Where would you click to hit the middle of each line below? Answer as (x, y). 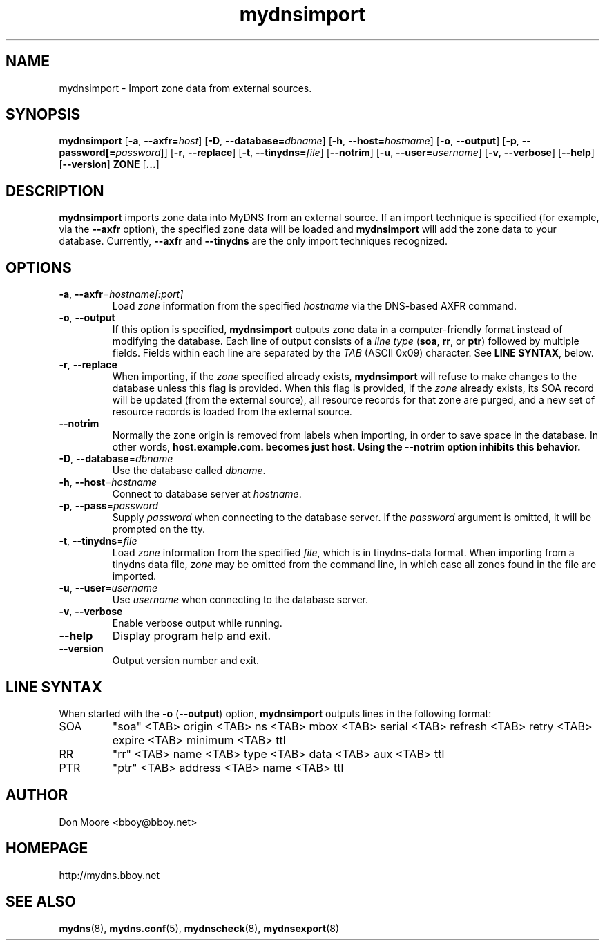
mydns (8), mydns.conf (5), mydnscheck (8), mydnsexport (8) (199, 928)
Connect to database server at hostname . (207, 494)
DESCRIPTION (55, 191)
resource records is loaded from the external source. (232, 412)
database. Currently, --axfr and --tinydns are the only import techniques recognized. (253, 241)
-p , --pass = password (109, 506)
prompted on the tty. (159, 529)
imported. (134, 576)
